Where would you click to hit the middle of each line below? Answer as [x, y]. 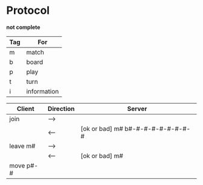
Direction [61, 108]
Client [25, 108]
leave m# [22, 146]
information [43, 91]
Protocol [28, 11]
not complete [23, 27]
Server [137, 108]
